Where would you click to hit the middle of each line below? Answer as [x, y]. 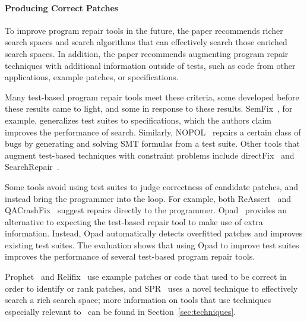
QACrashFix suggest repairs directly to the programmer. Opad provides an [146, 210]
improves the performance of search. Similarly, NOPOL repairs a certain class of [153, 132]
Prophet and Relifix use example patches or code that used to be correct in [146, 277]
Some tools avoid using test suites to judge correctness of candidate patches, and [152, 186]
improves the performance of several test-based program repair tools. [130, 256]
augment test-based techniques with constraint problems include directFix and [150, 155]
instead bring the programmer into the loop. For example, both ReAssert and [148, 198]
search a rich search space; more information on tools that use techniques [138, 300]
